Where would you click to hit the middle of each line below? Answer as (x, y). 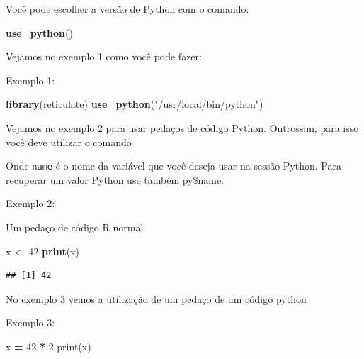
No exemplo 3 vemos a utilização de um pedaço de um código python (156, 298)
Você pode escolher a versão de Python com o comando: (127, 9)
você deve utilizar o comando (69, 142)
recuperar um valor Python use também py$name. (115, 179)
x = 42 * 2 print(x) (49, 346)
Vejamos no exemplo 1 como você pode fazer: (104, 56)
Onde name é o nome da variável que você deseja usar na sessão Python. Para (174, 166)
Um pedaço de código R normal (75, 227)
